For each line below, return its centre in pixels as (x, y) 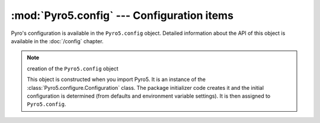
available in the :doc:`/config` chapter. (57, 41)
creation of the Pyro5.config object (73, 69)
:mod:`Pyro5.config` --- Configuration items (122, 15)
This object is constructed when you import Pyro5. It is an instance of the (116, 79)
